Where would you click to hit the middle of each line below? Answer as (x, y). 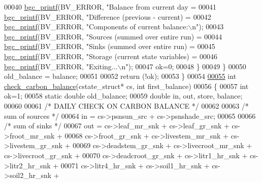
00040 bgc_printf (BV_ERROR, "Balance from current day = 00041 (110, 7)
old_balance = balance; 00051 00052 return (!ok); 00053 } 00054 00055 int (120, 76)
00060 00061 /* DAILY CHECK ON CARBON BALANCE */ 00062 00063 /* (126, 105)
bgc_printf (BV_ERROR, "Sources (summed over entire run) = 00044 (113, 36)
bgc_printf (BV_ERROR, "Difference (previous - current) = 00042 (108, 16)
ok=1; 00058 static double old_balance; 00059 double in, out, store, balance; (123, 96)
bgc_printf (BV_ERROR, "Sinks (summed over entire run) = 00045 (110, 46)
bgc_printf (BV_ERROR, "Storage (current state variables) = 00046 (111, 56)
